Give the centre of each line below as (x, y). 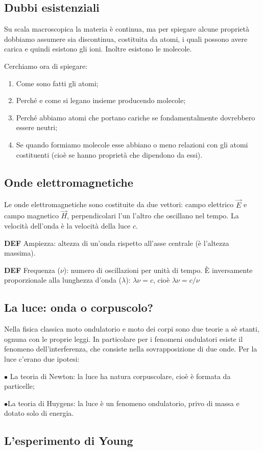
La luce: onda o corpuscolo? (79, 307)
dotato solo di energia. (39, 413)
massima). (20, 253)
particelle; (19, 386)
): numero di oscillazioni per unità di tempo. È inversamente (158, 270)
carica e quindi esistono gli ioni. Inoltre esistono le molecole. (98, 49)
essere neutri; (37, 127)
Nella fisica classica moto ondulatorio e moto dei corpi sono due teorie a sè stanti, (132, 329)
